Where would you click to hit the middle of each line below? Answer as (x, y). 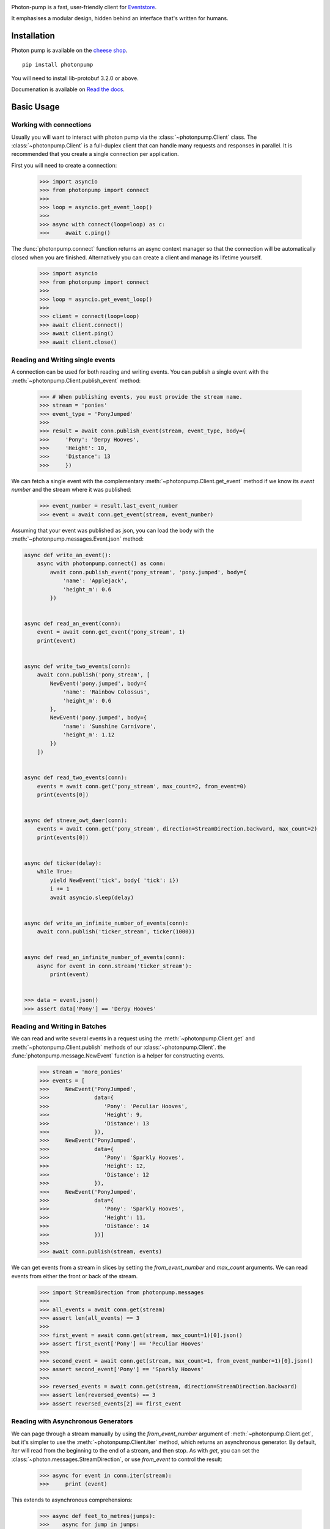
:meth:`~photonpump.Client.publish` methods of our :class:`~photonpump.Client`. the (119, 1047)
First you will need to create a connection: (64, 165)
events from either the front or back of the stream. (75, 1276)
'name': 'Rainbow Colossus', (106, 692)
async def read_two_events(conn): (76, 778)
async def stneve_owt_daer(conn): (76, 820)
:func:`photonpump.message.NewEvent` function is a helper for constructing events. (118, 1056)
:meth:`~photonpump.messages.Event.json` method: (77, 539)
